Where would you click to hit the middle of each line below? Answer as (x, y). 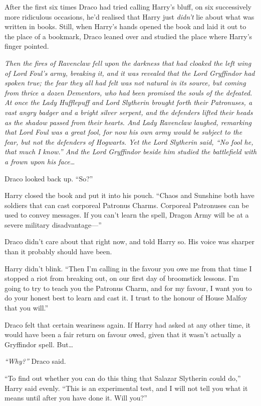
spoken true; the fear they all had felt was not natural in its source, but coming (125, 83)
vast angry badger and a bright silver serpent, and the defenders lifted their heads (129, 112)
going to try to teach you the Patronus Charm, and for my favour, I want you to (128, 288)
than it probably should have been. (58, 251)
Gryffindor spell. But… (39, 344)
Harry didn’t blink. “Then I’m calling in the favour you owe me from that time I (128, 268)
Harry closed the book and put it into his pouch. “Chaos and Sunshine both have (129, 195)
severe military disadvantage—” (53, 224)
